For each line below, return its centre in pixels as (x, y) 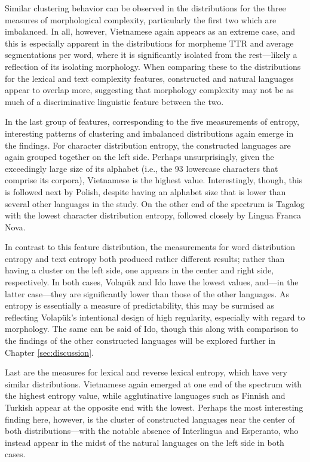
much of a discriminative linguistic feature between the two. (114, 101)
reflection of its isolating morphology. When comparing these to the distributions (153, 66)
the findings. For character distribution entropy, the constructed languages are (148, 145)
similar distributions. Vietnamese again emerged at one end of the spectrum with (154, 384)
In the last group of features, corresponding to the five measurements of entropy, (152, 121)
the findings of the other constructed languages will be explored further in (140, 341)
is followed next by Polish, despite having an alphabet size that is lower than (145, 191)
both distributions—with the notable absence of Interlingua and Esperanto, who (152, 431)
